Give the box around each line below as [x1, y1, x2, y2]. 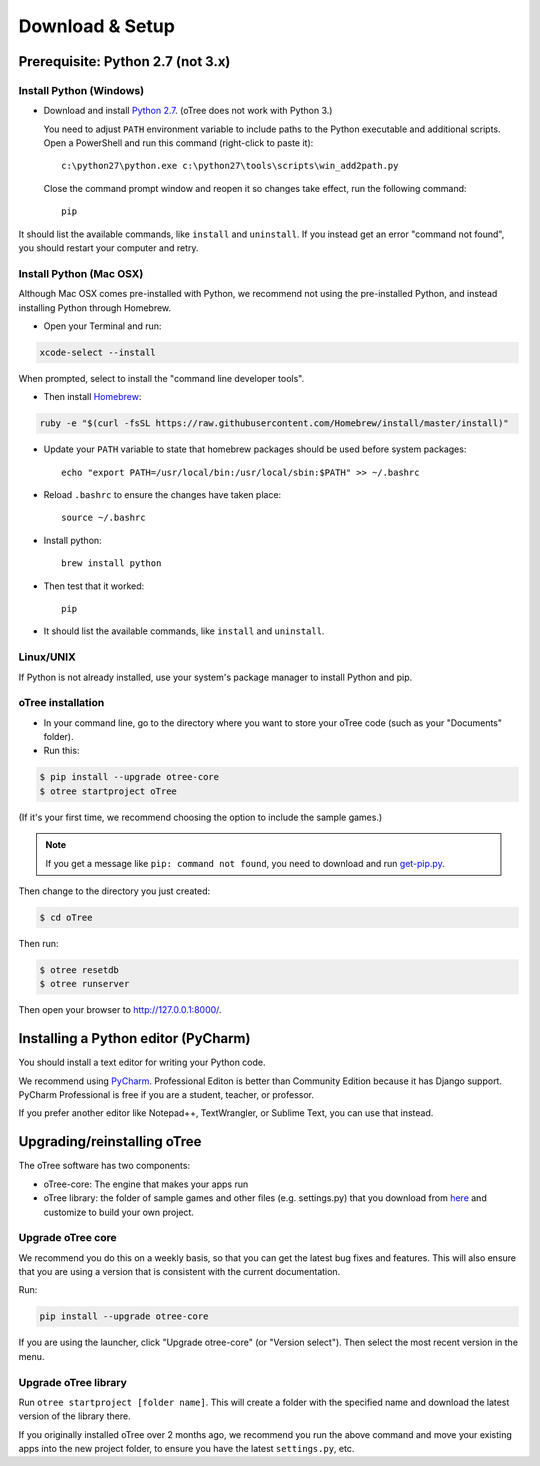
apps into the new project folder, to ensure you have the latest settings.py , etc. [18, 1443, 355, 1455]
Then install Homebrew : [43, 391, 142, 403]
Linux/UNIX [18, 650, 77, 664]
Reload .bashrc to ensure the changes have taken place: [43, 489, 282, 501]
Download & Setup [18, 15, 175, 37]
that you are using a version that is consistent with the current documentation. [18, 1266, 341, 1278]
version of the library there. [18, 1410, 131, 1422]
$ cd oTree [39, 912, 93, 923]
